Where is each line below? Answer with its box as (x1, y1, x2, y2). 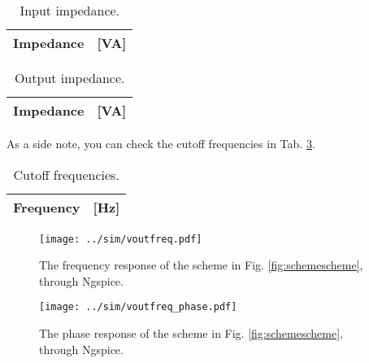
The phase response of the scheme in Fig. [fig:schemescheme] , (39, 325, 343, 342)
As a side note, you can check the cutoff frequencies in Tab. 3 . (7, 135, 315, 151)
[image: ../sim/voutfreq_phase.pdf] (39, 301, 237, 313)
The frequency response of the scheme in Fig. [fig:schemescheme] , (39, 256, 363, 273)
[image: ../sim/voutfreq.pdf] (39, 233, 202, 245)
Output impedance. (14, 68, 125, 87)
